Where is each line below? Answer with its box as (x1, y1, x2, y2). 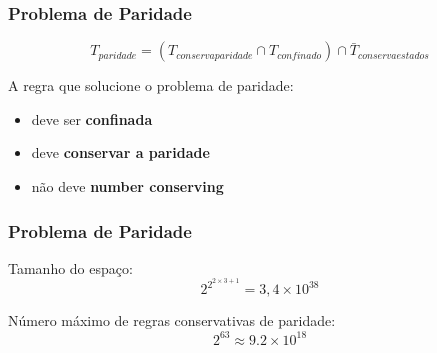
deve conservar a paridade (31, 142, 210, 163)
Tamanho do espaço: (8, 257, 133, 278)
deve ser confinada (31, 108, 153, 129)
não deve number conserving (31, 176, 224, 196)
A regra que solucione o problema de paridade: (8, 75, 294, 96)
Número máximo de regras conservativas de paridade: (8, 310, 336, 331)
